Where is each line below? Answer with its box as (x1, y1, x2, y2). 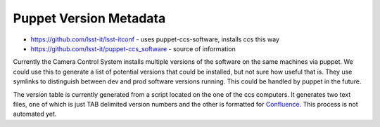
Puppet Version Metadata (13, 11, 166, 26)
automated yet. (13, 109, 57, 119)
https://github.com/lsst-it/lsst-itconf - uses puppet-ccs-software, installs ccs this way (30, 35, 279, 44)
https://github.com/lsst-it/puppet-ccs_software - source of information (30, 44, 236, 53)
